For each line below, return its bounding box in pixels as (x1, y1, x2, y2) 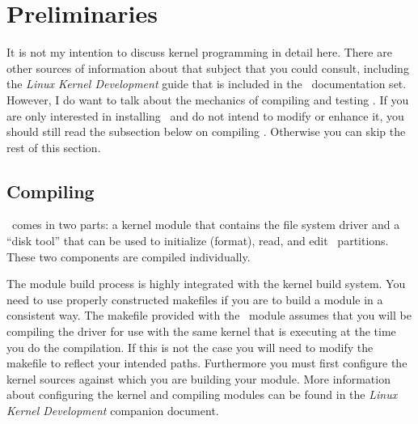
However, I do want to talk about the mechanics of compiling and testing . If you (6, 91, 409, 108)
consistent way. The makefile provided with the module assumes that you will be (6, 307, 412, 324)
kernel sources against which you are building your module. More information (6, 370, 391, 387)
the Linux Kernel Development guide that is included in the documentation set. (6, 75, 407, 92)
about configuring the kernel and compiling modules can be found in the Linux (6, 386, 398, 403)
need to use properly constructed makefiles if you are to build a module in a (6, 290, 383, 307)
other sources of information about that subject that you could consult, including (6, 59, 409, 76)
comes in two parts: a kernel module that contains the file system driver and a (11, 216, 400, 233)
